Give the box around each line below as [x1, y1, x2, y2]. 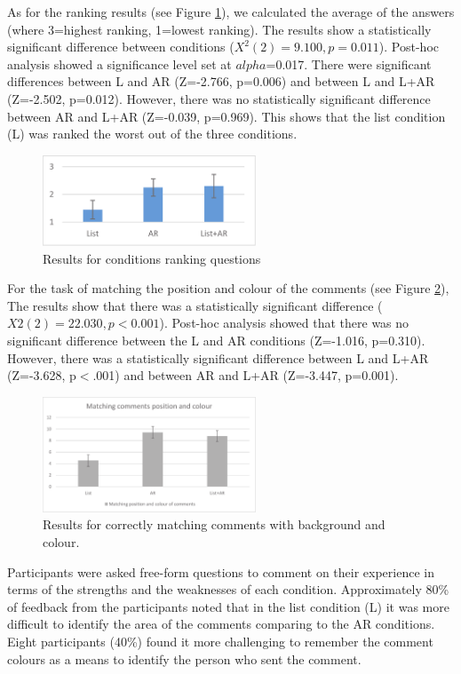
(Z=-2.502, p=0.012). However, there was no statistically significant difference [7, 89, 431, 107]
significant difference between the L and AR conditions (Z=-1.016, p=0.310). [7, 331, 425, 349]
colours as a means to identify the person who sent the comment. [7, 649, 362, 668]
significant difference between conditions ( [7, 37, 234, 56]
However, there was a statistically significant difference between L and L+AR [7, 348, 429, 367]
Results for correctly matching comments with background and [43, 515, 385, 534]
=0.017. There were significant [266, 54, 432, 73]
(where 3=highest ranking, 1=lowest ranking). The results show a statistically [7, 20, 432, 38]
